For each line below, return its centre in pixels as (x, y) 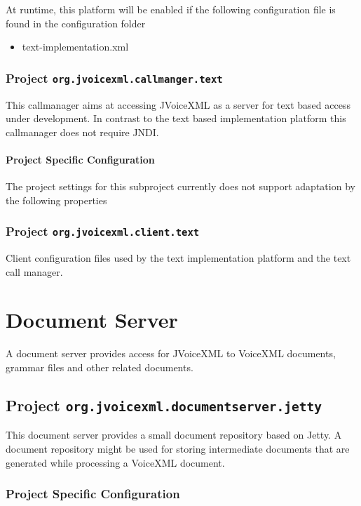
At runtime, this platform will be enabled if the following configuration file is (171, 9)
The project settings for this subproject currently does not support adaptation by (180, 186)
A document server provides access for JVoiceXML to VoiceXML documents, (171, 353)
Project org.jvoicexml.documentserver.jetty (164, 405)
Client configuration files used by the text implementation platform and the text (178, 258)
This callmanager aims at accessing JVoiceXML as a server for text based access (178, 104)
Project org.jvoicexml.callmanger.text (114, 78)
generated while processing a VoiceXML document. (115, 462)
